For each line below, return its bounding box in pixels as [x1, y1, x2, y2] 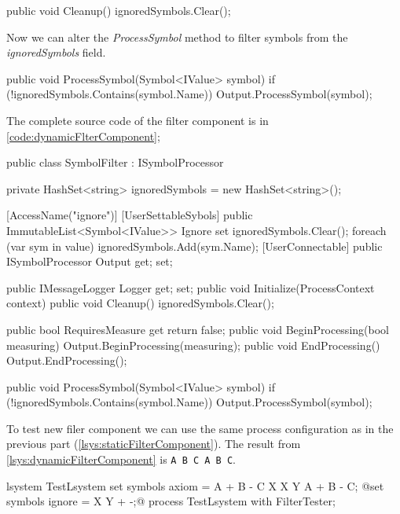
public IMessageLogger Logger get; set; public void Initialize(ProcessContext [6, 279, 375, 296]
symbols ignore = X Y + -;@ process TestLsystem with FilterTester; [6, 493, 336, 509]
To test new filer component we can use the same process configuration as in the [6, 420, 394, 436]
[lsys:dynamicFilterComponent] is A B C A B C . [6, 451, 236, 468]
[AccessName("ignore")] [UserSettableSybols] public [6, 207, 253, 223]
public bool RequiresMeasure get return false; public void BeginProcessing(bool [6, 321, 389, 337]
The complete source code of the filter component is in [6, 112, 269, 128]
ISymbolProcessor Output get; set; [6, 253, 173, 270]
